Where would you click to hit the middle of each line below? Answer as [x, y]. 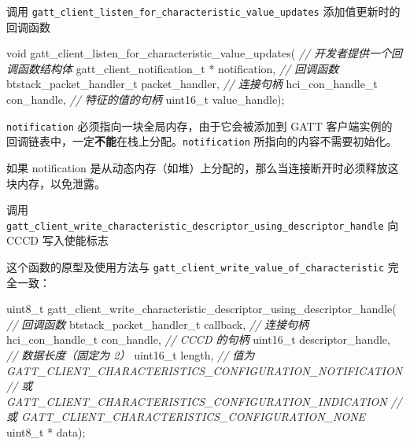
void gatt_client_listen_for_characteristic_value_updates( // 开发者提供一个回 [205, 53]
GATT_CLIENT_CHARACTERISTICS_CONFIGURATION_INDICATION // [204, 401]
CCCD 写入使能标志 [57, 240]
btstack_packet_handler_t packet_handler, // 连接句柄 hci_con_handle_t [192, 84]
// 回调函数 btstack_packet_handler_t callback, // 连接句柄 [158, 324]
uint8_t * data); [46, 431]
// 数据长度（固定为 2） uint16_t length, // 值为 [131, 355]
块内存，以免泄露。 [56, 183]
